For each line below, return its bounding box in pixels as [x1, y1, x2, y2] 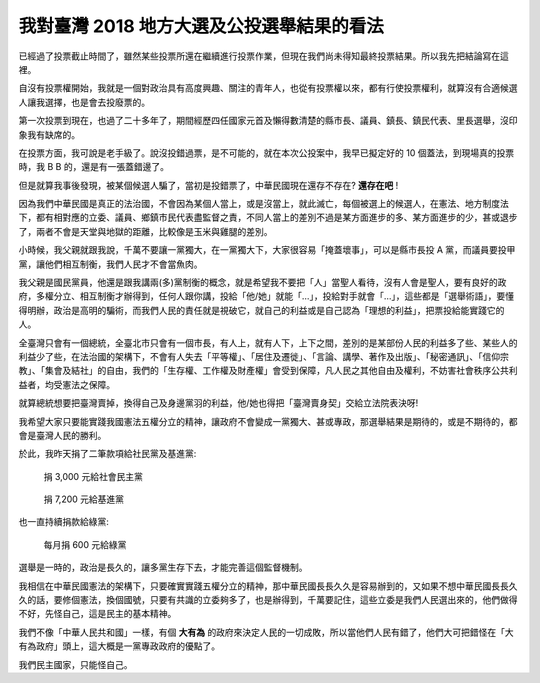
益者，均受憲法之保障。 [18, 378, 115, 390]
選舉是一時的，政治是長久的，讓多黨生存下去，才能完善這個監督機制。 [18, 561, 308, 574]
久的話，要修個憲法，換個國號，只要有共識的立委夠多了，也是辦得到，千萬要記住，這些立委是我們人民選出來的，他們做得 [18, 594, 518, 606]
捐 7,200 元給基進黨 [43, 493, 125, 505]
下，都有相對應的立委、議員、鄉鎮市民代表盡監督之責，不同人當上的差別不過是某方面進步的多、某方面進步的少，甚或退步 [18, 211, 518, 224]
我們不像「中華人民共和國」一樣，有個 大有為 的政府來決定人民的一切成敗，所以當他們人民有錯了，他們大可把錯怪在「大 [18, 626, 514, 638]
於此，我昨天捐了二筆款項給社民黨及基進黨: [18, 448, 197, 460]
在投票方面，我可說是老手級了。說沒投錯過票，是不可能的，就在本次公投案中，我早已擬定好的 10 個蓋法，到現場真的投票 [18, 146, 515, 159]
